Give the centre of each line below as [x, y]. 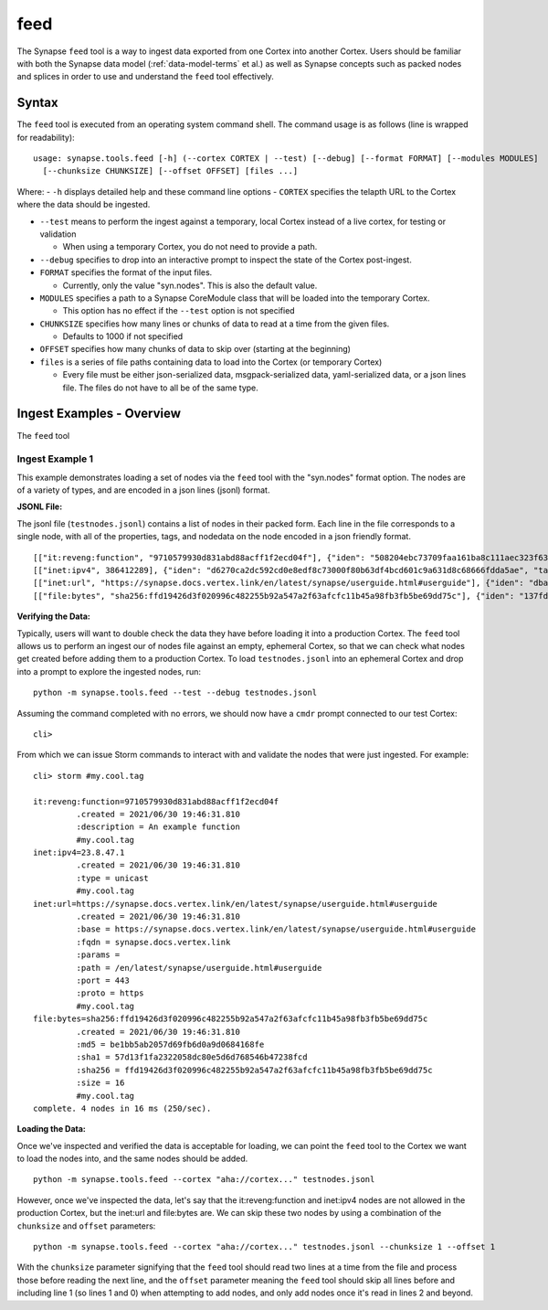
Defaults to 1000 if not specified [123, 336]
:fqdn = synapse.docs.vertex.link [153, 942]
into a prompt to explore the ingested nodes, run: [109, 671]
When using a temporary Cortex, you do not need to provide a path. [190, 247]
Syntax [37, 103]
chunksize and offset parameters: [86, 1226]
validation [58, 234]
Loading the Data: [52, 1129]
